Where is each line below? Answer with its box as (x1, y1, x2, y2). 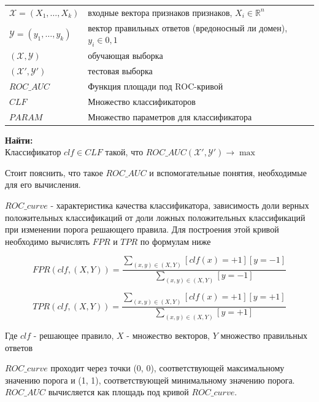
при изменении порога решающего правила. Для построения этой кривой (5, 223, 279, 236)
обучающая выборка (88, 49, 163, 62)
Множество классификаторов (88, 95, 196, 107)
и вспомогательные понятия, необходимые (149, 166, 307, 179)
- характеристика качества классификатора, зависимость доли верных (50, 199, 309, 212)
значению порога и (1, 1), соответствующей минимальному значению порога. (5, 373, 295, 386)
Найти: (5, 133, 33, 146)
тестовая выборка (88, 64, 153, 77)
